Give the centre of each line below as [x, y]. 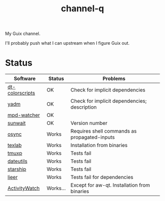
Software [25, 79]
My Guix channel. [23, 34]
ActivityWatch [24, 188]
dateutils [18, 161]
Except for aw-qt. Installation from [110, 185]
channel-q [82, 9]
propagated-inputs [93, 137]
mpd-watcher [24, 115]
